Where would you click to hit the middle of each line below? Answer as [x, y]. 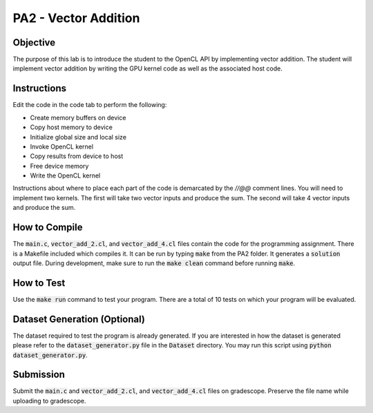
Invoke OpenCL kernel [61, 146]
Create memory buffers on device [78, 117]
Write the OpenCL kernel [65, 175]
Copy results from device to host [77, 156]
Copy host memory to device [71, 127]
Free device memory [59, 166]
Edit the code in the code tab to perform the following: [90, 105]
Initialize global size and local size [78, 137]
